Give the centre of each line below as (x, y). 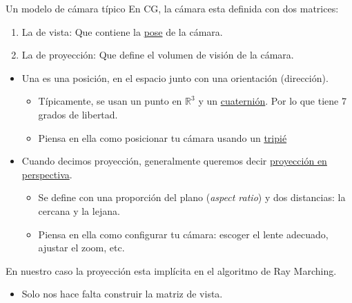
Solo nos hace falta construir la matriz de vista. (122, 294)
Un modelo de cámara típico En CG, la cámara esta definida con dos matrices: (172, 8)
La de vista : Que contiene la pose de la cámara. (122, 31)
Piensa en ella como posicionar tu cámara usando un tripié (163, 137)
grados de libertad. (78, 114)
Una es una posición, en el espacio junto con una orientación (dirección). (175, 77)
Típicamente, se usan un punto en (110, 101)
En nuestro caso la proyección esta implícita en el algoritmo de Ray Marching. (171, 270)
